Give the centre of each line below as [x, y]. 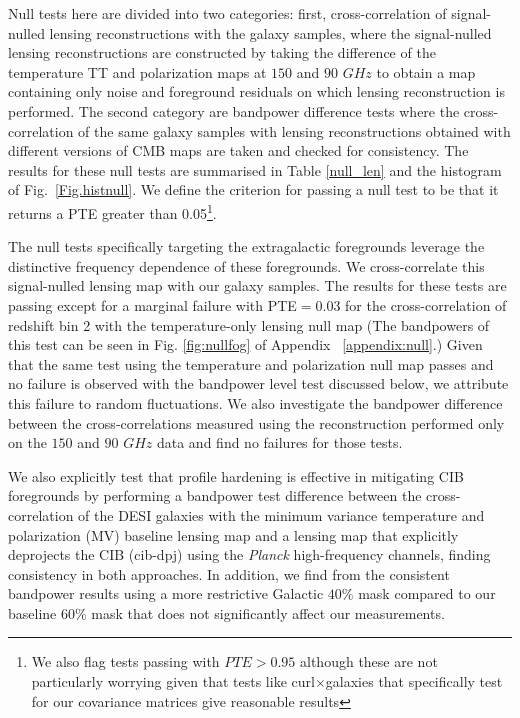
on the [27, 442]
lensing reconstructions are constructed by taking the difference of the [222, 52]
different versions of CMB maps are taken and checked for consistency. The [238, 150]
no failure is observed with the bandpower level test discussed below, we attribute [258, 383]
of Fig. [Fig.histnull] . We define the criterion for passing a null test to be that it [253, 189]
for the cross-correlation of [426, 304]
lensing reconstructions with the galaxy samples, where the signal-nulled [270, 32]
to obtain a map [426, 71]
